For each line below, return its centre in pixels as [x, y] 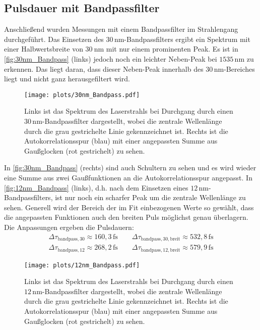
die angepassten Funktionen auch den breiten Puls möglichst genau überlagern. [126, 217]
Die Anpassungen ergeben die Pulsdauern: [69, 227]
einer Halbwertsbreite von [44, 49]
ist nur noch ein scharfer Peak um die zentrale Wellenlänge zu [150, 197]
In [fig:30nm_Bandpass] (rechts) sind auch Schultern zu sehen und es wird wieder [130, 168]
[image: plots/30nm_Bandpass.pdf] [82, 95]
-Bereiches [239, 68]
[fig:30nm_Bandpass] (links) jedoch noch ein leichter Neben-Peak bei [111, 58]
